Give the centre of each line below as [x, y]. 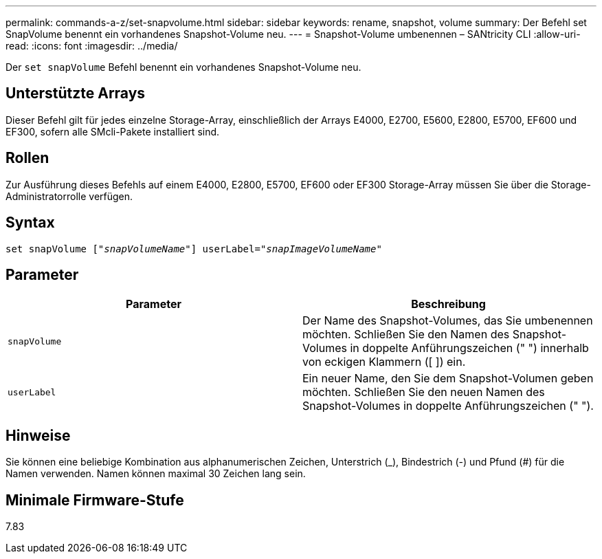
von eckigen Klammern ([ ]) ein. [384, 362]
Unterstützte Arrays [76, 94]
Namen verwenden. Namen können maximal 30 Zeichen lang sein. [156, 474]
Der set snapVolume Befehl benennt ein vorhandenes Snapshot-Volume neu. [183, 67]
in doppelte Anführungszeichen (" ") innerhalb [469, 348]
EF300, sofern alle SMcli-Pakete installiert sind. [113, 131]
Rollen [27, 158]
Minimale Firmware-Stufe [95, 500]
